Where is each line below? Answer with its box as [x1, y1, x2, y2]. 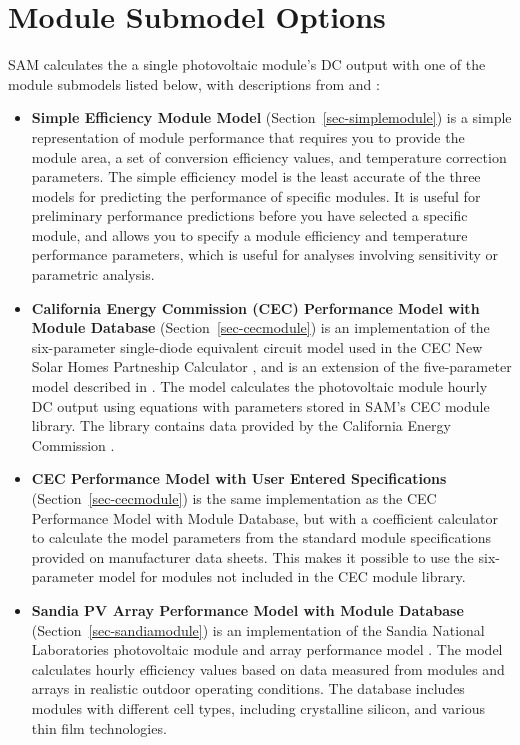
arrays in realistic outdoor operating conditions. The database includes [31, 678, 465, 699]
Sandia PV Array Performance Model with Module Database [31, 599, 464, 620]
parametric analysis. [31, 264, 155, 285]
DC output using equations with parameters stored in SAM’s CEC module [31, 395, 490, 416]
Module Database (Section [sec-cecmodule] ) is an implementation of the [31, 317, 490, 338]
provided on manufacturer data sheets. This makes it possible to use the [31, 546, 474, 567]
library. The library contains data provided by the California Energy [31, 415, 451, 436]
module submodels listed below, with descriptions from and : [8, 73, 380, 94]
